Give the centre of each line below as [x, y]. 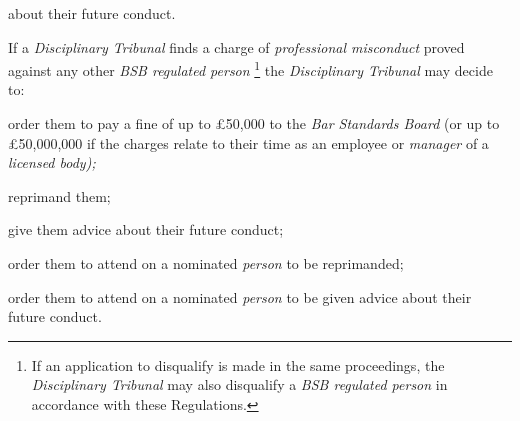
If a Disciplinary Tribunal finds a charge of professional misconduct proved [236, 46]
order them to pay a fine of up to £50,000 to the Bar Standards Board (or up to [254, 123]
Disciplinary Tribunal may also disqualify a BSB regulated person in [239, 384]
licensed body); [52, 162]
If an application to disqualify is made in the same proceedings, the [238, 364]
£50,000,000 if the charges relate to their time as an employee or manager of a [248, 142]
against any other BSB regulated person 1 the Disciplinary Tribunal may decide [250, 68]
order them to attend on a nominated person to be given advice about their [240, 296]
